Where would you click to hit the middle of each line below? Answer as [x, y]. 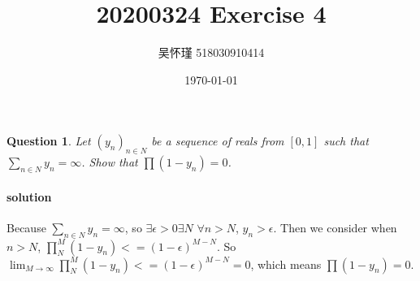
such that [346, 141]
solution [29, 196]
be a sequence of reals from [218, 141]
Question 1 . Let [49, 141]
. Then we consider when [335, 227]
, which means [286, 264]
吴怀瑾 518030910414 [211, 52]
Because [26, 227]
